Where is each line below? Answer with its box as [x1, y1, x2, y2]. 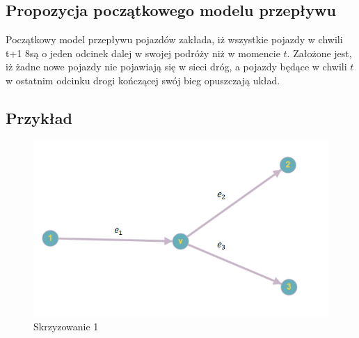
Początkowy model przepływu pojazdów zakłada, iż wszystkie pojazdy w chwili [6, 32, 343, 47]
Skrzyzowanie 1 [33, 318, 99, 333]
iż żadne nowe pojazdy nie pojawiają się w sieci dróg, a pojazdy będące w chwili [6, 59, 347, 74]
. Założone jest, [287, 45, 352, 60]
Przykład [6, 107, 72, 128]
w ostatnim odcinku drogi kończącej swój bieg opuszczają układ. [6, 72, 280, 87]
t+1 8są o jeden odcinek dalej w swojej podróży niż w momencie [6, 45, 280, 60]
